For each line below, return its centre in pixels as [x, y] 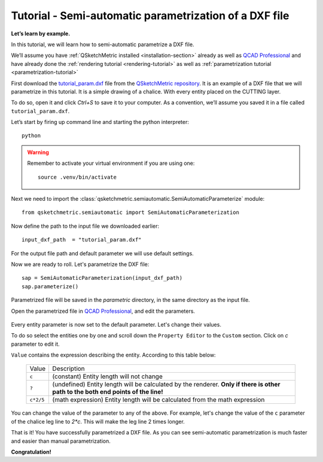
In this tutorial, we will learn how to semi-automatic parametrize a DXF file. [103, 44]
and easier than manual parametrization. [61, 441]
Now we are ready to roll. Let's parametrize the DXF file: [80, 264]
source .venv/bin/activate [77, 177]
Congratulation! [31, 452]
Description [68, 369]
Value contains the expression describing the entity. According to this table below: [113, 355]
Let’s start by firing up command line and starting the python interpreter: [100, 122]
